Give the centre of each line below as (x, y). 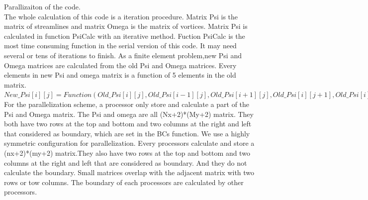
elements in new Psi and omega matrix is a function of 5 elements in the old (120, 75)
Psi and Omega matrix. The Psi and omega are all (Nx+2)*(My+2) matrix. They (129, 114)
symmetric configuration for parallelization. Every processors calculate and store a (129, 143)
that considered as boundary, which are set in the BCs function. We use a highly (127, 133)
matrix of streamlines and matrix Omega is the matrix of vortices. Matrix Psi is (126, 26)
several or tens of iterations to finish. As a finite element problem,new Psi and (123, 55)
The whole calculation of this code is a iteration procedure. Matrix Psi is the (121, 16)
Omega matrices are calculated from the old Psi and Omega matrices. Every (120, 65)
